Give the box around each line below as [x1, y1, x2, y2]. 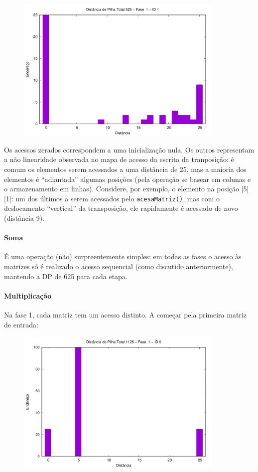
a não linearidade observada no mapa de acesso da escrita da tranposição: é [4, 154, 234, 164]
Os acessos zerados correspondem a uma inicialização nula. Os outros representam [4, 144, 255, 155]
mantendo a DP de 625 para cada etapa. [4, 271, 128, 281]
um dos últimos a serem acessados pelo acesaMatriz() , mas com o [15, 193, 220, 203]
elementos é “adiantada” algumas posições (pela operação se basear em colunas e [4, 173, 251, 184]
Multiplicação [4, 290, 52, 301]
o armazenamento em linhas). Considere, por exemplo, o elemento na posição [4, 183, 240, 194]
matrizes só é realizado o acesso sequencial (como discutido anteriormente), [4, 261, 233, 272]
